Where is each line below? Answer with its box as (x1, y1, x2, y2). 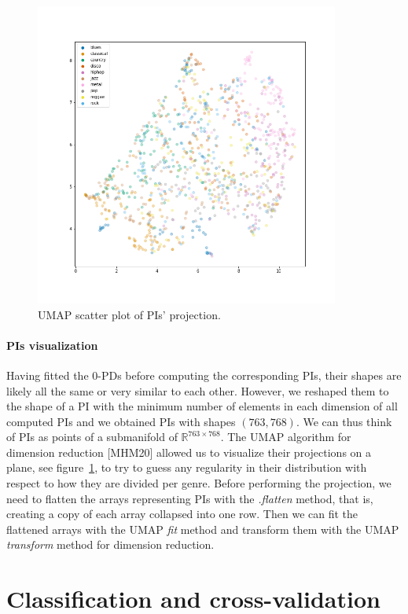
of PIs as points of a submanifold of (6, 428, 178, 445)
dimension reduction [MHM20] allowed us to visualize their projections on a (6, 443, 372, 460)
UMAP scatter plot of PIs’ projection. (38, 306, 221, 322)
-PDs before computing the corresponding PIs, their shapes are (97, 366, 402, 383)
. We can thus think (296, 413, 392, 429)
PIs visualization (6, 336, 98, 353)
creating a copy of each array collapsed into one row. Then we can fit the (6, 506, 358, 522)
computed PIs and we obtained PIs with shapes (6, 413, 236, 429)
